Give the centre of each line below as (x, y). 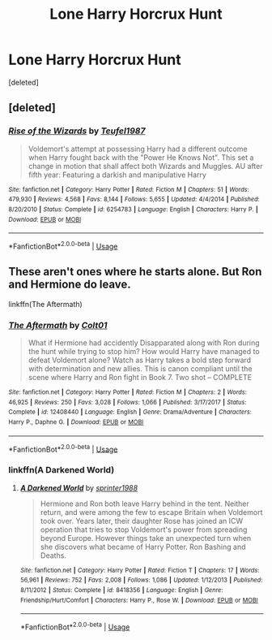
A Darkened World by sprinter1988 (79, 487)
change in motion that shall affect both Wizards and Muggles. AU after (145, 166)
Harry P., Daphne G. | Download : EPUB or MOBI (76, 422)
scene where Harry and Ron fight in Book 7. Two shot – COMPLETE (140, 378)
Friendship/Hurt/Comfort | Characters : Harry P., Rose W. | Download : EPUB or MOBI (139, 600)
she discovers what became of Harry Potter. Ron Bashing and (143, 547)
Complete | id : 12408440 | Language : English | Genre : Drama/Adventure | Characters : (130, 412)
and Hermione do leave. (70, 285)
